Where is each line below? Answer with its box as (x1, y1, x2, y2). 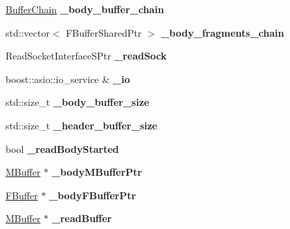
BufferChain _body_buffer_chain (6, 2, 164, 16)
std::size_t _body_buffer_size (6, 95, 149, 109)
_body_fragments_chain (161, 25, 284, 39)
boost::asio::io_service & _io (6, 71, 130, 86)
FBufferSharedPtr (66, 25, 142, 39)
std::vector (6, 25, 50, 39)
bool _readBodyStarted (6, 141, 119, 156)
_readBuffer (51, 211, 112, 226)
